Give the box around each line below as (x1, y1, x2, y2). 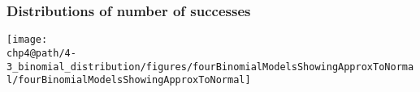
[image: (6, 34, 48, 46)
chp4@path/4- (6, 47, 76, 59)
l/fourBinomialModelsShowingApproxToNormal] (6, 74, 251, 86)
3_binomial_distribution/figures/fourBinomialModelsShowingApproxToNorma (6, 61, 414, 73)
